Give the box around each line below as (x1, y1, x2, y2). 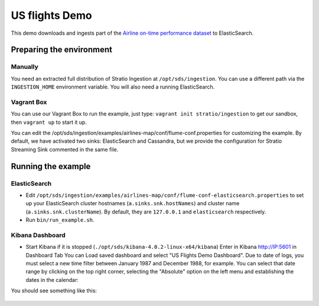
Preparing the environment (11, 45, 112, 55)
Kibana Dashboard (11, 231, 66, 239)
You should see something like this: (11, 287, 97, 294)
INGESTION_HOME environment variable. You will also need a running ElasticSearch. (11, 83, 215, 91)
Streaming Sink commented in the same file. (11, 146, 119, 153)
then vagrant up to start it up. (11, 119, 87, 126)
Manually (11, 62, 38, 71)
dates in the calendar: (25, 276, 79, 283)
